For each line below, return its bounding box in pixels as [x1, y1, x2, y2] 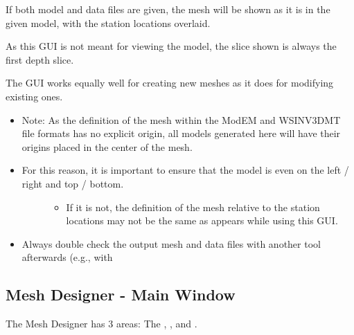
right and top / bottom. [21, 176, 124, 190]
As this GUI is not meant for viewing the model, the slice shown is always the [6, 39, 337, 53]
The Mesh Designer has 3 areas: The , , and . [6, 316, 197, 331]
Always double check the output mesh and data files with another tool [21, 236, 321, 251]
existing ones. [6, 89, 63, 103]
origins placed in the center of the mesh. [21, 139, 193, 154]
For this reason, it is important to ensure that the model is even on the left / [21, 163, 349, 177]
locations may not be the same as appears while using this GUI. [66, 213, 338, 228]
